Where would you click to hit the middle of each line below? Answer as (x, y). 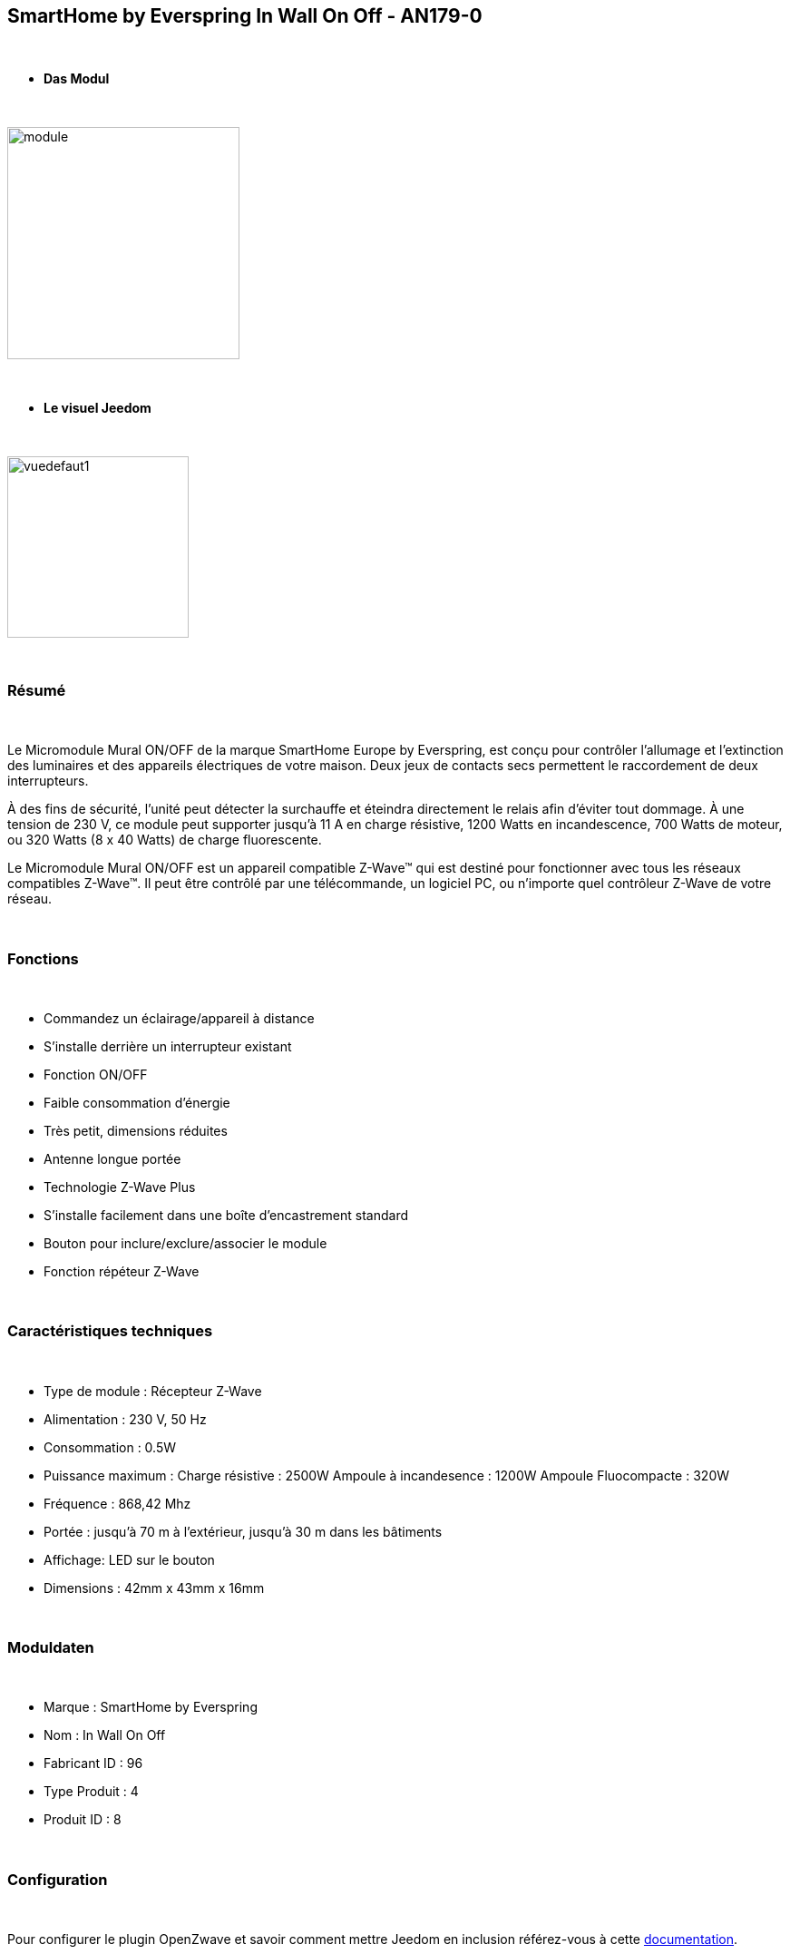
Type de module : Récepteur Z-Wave (153, 1391)
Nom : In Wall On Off (105, 1735)
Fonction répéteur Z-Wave (122, 1271)
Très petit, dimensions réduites (136, 1130)
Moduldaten (51, 1648)
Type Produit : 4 (91, 1792)
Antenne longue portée (112, 1158)
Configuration (58, 1879)
